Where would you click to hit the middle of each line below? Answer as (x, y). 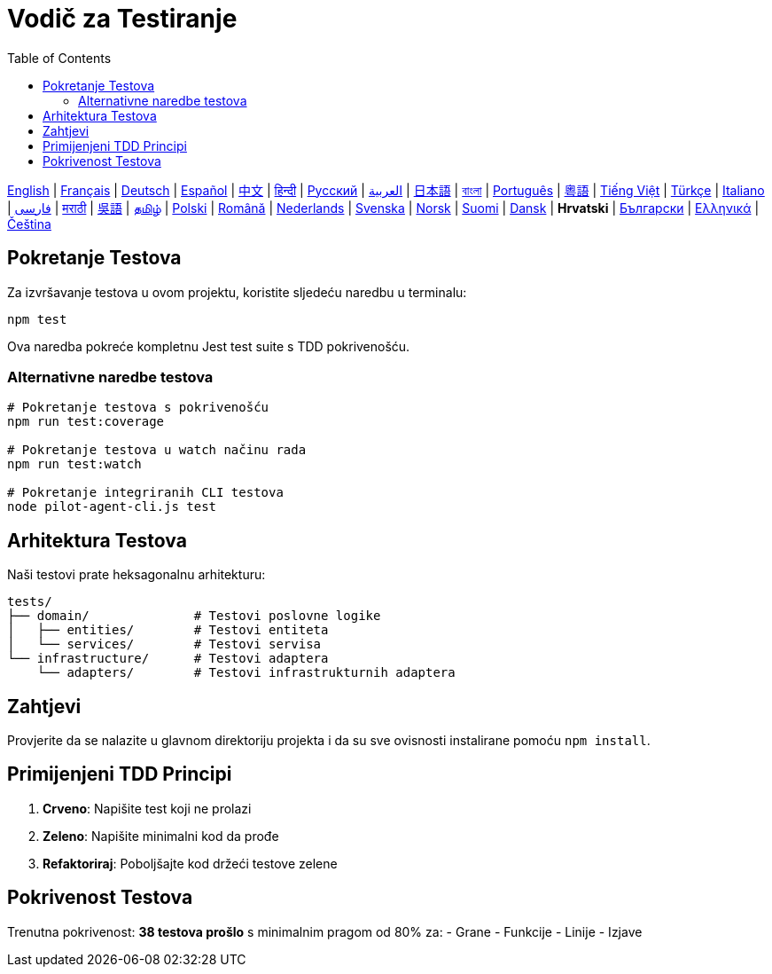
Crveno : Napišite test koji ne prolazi (147, 808)
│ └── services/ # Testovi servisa (164, 644)
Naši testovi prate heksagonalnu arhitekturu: (136, 575)
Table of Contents (59, 58)
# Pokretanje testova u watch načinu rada (157, 450)
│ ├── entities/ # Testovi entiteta (168, 630)
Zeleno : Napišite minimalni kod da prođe (161, 836)
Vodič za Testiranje (122, 19)
